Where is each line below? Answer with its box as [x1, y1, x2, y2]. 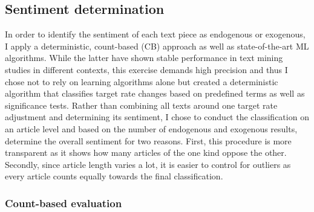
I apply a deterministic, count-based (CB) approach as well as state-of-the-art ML [5, 39, 309, 52]
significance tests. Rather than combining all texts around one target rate [5, 98, 278, 111]
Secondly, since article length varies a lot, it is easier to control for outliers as [5, 158, 291, 170]
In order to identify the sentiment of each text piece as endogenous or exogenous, [5, 28, 306, 40]
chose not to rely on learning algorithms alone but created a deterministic [5, 75, 278, 88]
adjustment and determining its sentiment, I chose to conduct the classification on [5, 111, 309, 123]
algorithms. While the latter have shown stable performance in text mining [5, 51, 283, 64]
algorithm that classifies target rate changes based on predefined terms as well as [5, 87, 305, 100]
